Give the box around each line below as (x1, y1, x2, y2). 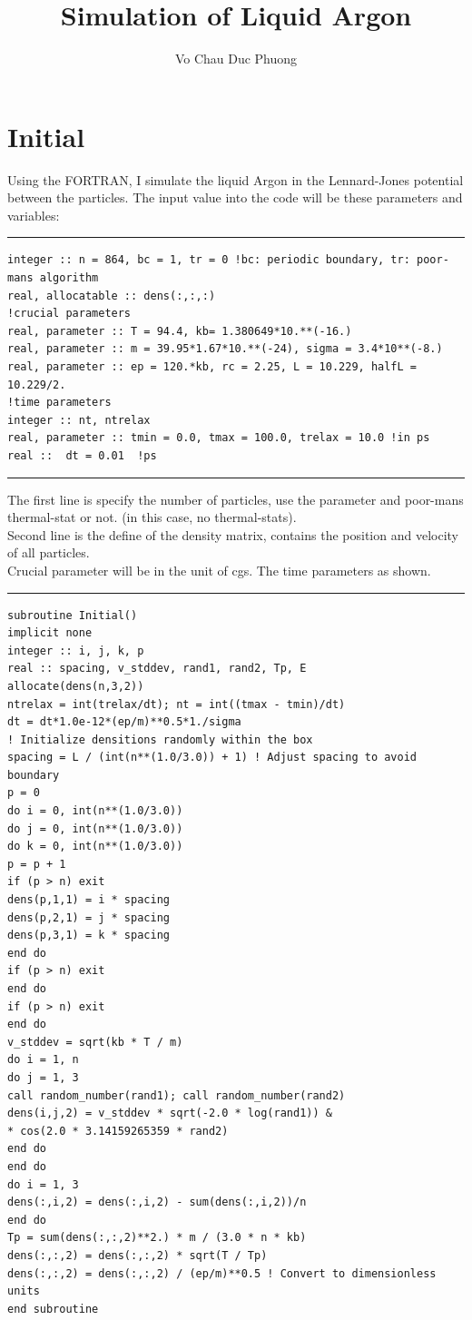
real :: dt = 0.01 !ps (7, 448, 157, 462)
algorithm (39, 271, 99, 285)
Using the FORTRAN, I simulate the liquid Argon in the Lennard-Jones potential (7, 170, 464, 189)
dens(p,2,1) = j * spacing (7, 911, 170, 924)
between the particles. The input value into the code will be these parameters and (7, 188, 463, 207)
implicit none (7, 626, 93, 640)
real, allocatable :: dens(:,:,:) (7, 289, 216, 302)
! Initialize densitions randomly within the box (7, 733, 313, 746)
